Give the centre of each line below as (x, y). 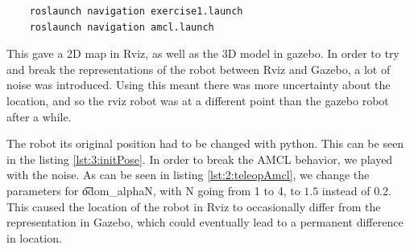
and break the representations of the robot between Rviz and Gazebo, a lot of (199, 69)
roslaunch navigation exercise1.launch (136, 11)
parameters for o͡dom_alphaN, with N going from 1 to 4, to (153, 190)
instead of (346, 190)
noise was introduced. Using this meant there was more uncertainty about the (199, 85)
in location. (34, 237)
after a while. (39, 116)
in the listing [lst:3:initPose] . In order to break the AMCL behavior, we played (200, 159)
